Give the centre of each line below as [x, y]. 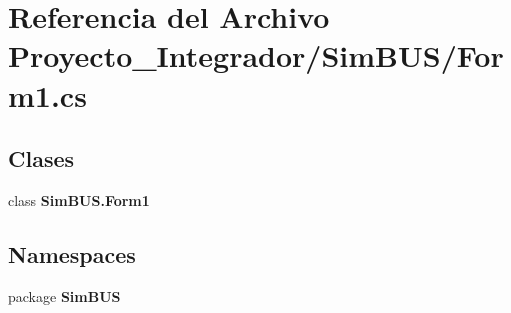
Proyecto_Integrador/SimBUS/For [256, 55]
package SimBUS [64, 295]
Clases [41, 158]
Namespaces [72, 253]
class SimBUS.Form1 [79, 199]
